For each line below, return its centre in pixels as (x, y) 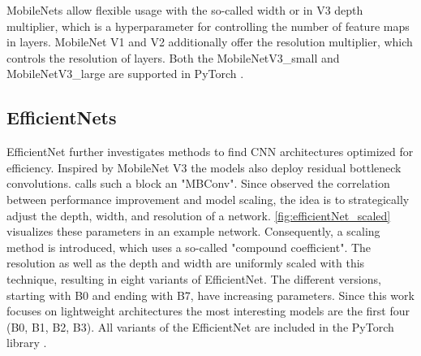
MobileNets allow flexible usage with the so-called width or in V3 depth (185, 10)
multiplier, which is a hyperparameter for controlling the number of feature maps (208, 26)
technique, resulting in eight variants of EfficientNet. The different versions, (194, 278)
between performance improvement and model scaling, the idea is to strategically (208, 199)
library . (27, 343)
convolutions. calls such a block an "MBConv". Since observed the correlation (198, 183)
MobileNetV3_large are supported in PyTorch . (125, 74)
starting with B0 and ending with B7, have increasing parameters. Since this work (210, 295)
